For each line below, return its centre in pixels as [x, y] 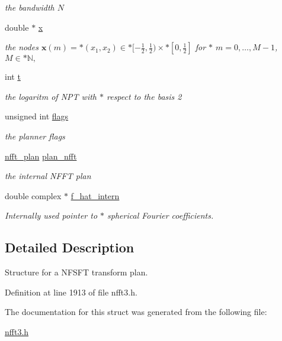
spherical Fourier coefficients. [161, 215]
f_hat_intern [95, 195]
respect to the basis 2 [144, 96]
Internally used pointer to [51, 215]
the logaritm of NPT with [51, 96]
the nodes [22, 47]
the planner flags [35, 136]
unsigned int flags [37, 116]
